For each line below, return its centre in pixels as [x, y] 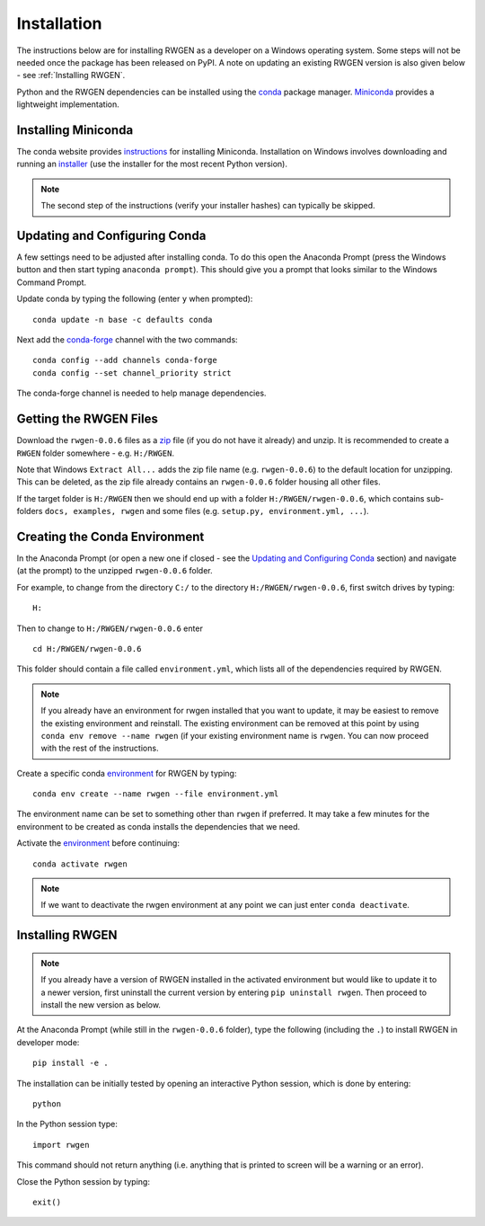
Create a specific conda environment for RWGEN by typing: [127, 773]
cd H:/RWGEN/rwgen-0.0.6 [87, 649]
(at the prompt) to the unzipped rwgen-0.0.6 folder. [115, 571]
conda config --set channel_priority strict [132, 373]
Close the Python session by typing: [83, 1181]
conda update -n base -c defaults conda [123, 320]
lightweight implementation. [68, 104]
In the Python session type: [67, 1124]
